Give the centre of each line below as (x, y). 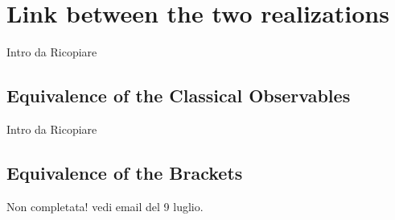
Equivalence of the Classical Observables (179, 95)
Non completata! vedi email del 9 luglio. (105, 206)
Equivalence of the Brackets (125, 172)
